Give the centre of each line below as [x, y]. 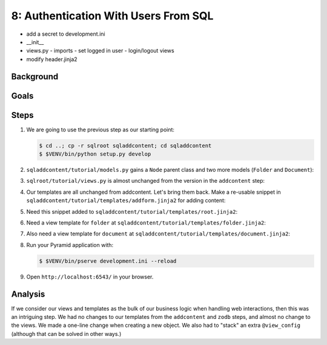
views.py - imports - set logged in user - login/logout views [101, 51]
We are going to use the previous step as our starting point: [101, 130]
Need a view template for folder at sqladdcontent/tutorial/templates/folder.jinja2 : [146, 222]
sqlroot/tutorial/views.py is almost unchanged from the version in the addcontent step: [145, 181]
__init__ [35, 42]
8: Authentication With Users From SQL [112, 16]
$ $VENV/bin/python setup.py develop [95, 154]
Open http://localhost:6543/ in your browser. [90, 277]
